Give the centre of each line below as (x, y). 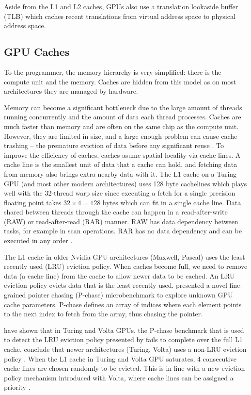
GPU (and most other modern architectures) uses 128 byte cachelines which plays (125, 183)
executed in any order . (38, 240)
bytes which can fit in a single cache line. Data (172, 202)
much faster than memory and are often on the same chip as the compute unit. (121, 126)
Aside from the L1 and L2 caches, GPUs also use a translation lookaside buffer (121, 6)
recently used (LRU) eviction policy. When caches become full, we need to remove (126, 266)
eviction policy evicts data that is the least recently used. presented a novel (116, 285)
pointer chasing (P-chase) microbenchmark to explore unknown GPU (130, 295)
